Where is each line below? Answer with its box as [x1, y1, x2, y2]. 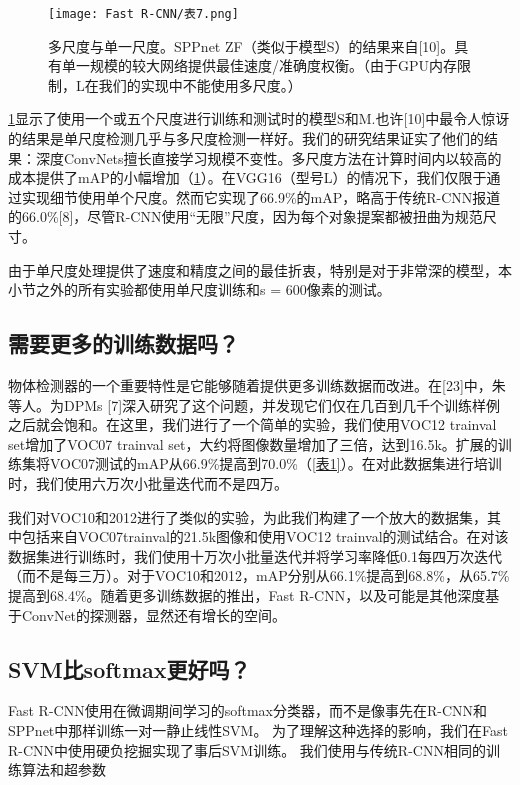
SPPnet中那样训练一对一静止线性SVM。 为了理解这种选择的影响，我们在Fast [8, 719, 509, 740]
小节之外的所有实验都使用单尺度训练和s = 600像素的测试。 [8, 279, 391, 300]
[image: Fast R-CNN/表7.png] [48, 7, 239, 21]
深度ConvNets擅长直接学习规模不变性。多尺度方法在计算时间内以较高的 [35, 147, 502, 168]
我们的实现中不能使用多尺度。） [98, 74, 302, 95]
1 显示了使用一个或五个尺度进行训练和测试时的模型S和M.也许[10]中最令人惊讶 [8, 108, 510, 129]
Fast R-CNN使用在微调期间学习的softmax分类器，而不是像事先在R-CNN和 [8, 700, 488, 721]
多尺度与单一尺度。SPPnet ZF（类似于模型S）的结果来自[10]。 [48, 35, 455, 56]
